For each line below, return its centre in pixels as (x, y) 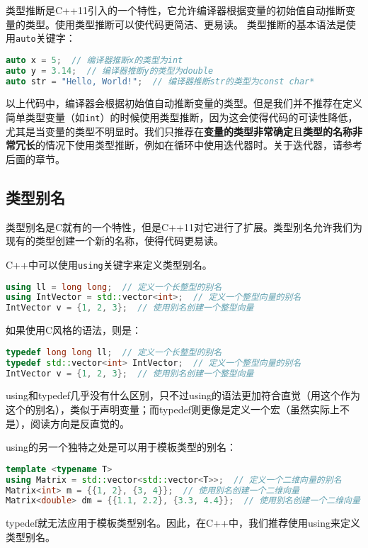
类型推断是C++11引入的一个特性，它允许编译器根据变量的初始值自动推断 (176, 10)
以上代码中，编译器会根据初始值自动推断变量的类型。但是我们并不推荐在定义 (184, 103)
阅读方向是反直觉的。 (80, 423)
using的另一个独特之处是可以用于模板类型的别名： (121, 447)
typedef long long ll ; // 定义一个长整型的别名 (114, 352)
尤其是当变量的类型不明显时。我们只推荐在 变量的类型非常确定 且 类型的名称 (179, 131)
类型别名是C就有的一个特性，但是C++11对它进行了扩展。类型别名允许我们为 (184, 227)
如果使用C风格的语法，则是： (74, 330)
